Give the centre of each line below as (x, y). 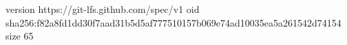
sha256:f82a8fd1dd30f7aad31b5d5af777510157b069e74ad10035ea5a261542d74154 (173, 22)
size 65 (20, 36)
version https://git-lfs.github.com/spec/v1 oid (103, 9)
